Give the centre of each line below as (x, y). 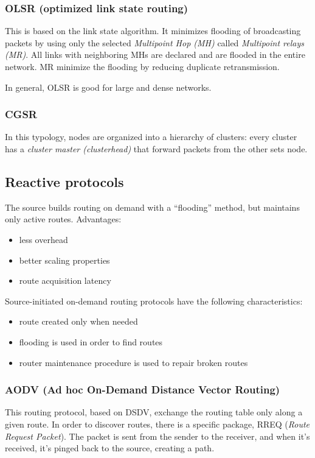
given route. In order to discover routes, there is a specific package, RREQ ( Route (157, 424)
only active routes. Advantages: (63, 219)
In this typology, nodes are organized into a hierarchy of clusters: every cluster (151, 137)
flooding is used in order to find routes (91, 341)
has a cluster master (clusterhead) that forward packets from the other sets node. (156, 149)
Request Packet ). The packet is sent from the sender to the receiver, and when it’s (157, 436)
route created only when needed (78, 321)
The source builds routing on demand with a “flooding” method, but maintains (152, 207)
